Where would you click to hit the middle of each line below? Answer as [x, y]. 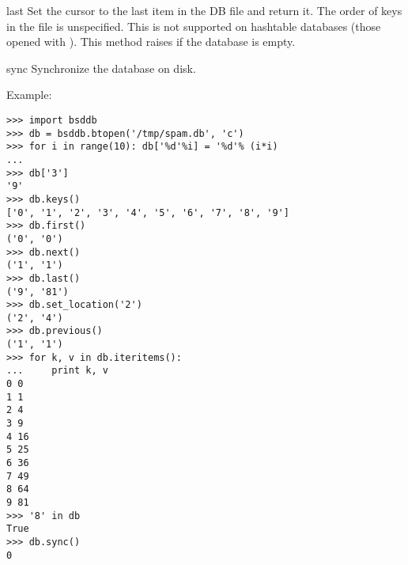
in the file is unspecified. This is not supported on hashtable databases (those [194, 26]
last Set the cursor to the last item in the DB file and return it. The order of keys [204, 10]
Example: [29, 95]
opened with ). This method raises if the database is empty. [151, 42]
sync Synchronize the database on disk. [101, 68]
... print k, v [57, 371]
